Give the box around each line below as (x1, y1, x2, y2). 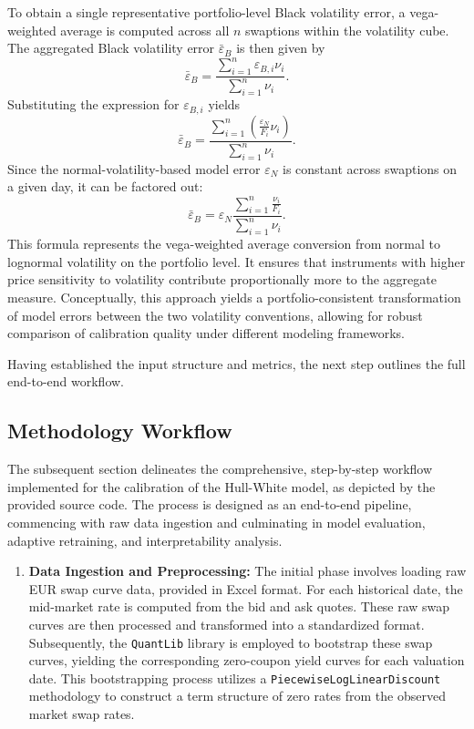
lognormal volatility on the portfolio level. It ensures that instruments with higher (7, 252, 466, 271)
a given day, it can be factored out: (7, 177, 203, 196)
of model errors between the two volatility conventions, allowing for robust (7, 305, 423, 324)
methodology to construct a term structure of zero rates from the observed (28, 686, 446, 705)
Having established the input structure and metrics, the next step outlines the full (7, 354, 466, 373)
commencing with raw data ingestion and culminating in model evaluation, (7, 512, 426, 531)
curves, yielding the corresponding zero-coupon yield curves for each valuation (28, 651, 465, 670)
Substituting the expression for (7, 95, 180, 114)
